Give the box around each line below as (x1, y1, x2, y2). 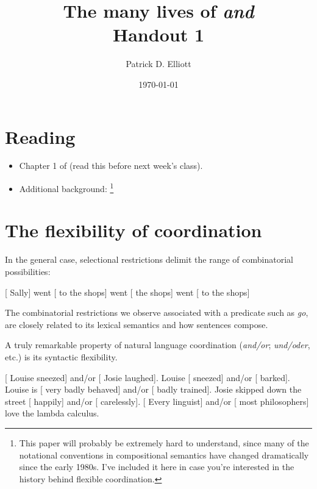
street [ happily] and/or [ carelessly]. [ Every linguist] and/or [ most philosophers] (5, 394, 309, 407)
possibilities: (5, 265, 51, 277)
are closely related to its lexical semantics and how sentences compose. (5, 318, 268, 330)
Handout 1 (113, 22, 204, 47)
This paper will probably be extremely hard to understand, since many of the (19, 436, 309, 449)
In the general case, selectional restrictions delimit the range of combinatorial (5, 253, 293, 266)
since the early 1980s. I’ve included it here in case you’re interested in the (19, 460, 294, 473)
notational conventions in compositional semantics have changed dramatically (19, 448, 309, 461)
